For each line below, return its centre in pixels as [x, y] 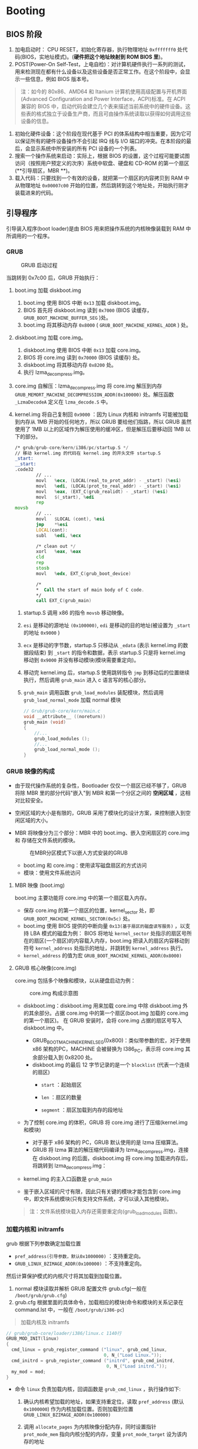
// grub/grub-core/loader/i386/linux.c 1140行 [64, 1333]
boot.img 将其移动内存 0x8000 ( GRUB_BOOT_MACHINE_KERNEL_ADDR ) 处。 [107, 325]
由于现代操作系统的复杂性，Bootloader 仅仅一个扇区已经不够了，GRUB [100, 785]
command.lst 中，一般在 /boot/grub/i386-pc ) [70, 1310]
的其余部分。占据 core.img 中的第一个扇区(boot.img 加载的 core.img [106, 1013]
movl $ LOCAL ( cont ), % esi [70, 519]
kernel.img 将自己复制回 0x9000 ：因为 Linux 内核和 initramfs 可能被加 [99, 414]
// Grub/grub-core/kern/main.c [62, 711]
